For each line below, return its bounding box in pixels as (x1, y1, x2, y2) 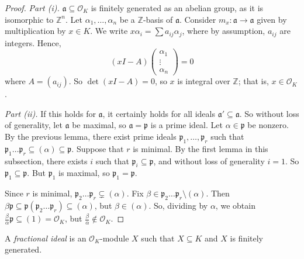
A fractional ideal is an (5, 232, 87, 244)
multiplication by (5, 25, 66, 37)
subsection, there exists (5, 154, 88, 167)
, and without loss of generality (153, 154, 265, 167)
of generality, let (5, 119, 63, 131)
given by (257, 13, 287, 25)
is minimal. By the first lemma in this (133, 142, 268, 154)
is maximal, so (58, 167, 110, 179)
